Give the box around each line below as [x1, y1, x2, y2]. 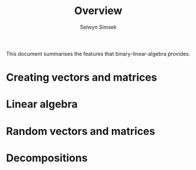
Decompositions [6, 151, 88, 165]
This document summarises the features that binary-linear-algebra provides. [6, 50, 191, 57]
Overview [74, 4, 123, 18]
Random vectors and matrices [6, 124, 156, 138]
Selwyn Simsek [80, 23, 117, 30]
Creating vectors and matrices [6, 71, 157, 84]
